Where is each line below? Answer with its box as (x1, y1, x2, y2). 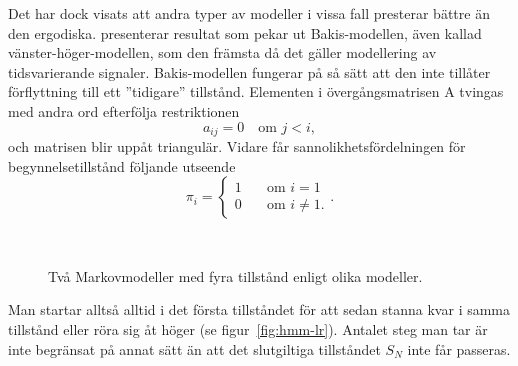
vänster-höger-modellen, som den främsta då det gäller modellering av (8, 42, 437, 63)
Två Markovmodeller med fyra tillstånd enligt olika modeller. (48, 265, 423, 286)
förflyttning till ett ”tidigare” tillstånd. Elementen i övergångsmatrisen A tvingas (8, 81, 504, 102)
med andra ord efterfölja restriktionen (8, 100, 240, 121)
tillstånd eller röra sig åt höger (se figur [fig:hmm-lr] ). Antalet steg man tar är (8, 318, 488, 339)
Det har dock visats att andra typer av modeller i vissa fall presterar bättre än (8, 3, 490, 23)
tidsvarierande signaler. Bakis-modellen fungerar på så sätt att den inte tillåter (8, 61, 491, 82)
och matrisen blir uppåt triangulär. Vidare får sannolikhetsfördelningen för (8, 136, 466, 157)
